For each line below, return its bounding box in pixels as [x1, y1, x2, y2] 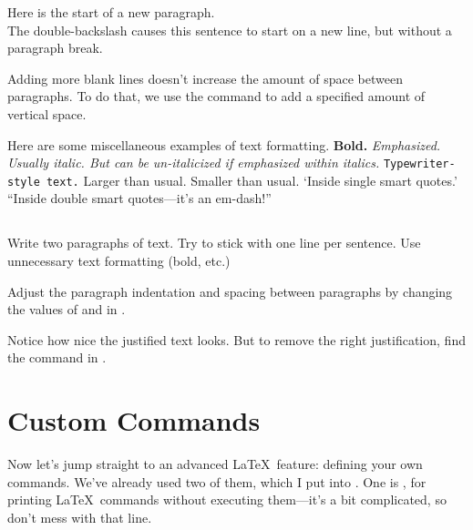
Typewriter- [383, 158, 456, 171]
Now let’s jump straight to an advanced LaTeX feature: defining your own [7, 454, 423, 474]
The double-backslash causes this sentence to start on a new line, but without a [7, 20, 452, 39]
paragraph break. [7, 38, 103, 57]
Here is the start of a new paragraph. [7, 3, 215, 21]
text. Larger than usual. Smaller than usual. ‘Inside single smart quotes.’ [46, 170, 458, 189]
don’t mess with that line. [7, 507, 152, 526]
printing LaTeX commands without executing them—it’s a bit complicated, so [7, 490, 447, 509]
